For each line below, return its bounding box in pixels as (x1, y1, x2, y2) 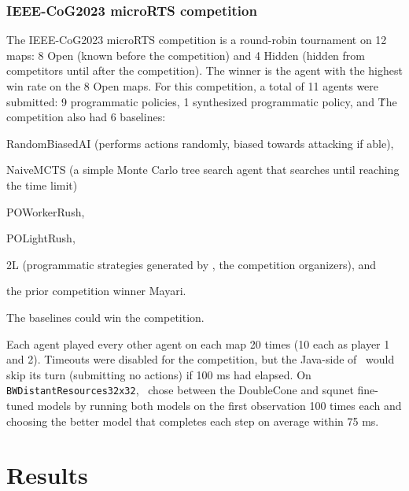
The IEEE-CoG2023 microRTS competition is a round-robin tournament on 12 (6, 31, 387, 48)
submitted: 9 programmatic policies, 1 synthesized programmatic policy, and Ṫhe (6, 93, 397, 109)
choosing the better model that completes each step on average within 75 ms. (6, 412, 379, 429)
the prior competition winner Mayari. (6, 282, 186, 299)
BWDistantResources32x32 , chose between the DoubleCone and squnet (6, 382, 354, 398)
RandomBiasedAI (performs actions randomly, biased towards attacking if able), (6, 135, 394, 151)
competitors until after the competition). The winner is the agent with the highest (6, 62, 403, 79)
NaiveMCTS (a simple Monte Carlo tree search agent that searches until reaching (6, 161, 400, 178)
